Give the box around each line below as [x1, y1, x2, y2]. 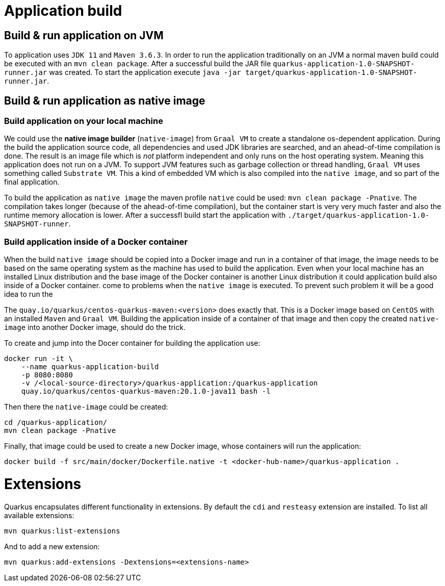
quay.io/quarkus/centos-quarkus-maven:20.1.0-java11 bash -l [21, 387, 271, 396]
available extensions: [4, 511, 74, 520]
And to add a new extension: [4, 542, 100, 551]
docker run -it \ [4, 354, 73, 363]
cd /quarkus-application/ [4, 418, 108, 427]
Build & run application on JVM [4, 29, 164, 42]
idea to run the [4, 290, 53, 299]
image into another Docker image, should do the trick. [4, 323, 186, 332]
